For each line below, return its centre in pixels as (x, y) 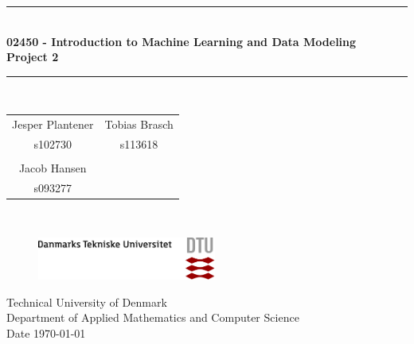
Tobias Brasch (139, 124)
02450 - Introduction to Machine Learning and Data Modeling (182, 41)
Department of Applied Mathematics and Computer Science (153, 317)
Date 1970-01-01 (46, 332)
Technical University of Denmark (87, 301)
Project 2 (33, 57)
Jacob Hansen (53, 168)
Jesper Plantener (53, 124)
